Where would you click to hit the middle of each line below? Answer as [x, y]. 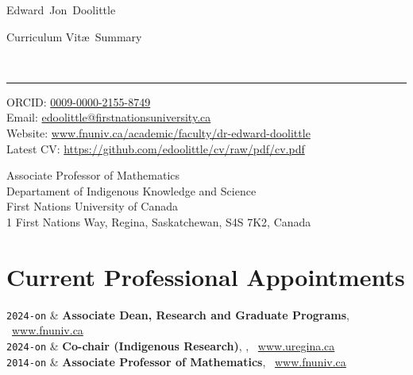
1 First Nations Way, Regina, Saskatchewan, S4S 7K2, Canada [159, 221]
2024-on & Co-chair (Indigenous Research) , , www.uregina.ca [171, 345]
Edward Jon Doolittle [61, 10]
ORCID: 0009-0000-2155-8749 [79, 101]
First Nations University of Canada [92, 206]
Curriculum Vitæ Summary [74, 36]
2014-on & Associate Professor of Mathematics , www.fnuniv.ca [176, 361]
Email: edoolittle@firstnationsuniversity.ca [109, 117]
